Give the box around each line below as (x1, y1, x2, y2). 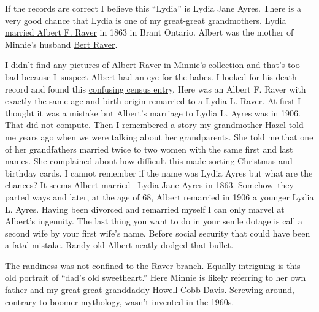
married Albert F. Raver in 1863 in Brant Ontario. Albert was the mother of (5, 26, 294, 39)
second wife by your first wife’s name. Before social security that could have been (5, 226, 310, 239)
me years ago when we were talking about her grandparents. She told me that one (5, 130, 313, 143)
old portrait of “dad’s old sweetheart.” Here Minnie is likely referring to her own (5, 271, 306, 284)
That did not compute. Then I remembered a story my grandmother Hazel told (5, 118, 304, 131)
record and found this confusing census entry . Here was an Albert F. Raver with (5, 82, 306, 95)
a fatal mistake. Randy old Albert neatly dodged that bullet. (5, 238, 234, 251)
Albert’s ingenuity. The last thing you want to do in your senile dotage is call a (5, 215, 302, 227)
